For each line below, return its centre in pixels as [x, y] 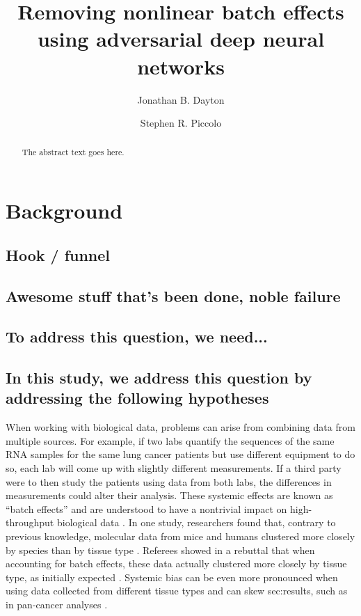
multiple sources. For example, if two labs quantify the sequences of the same [170, 440]
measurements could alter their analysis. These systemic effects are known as [169, 495]
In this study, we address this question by [159, 378]
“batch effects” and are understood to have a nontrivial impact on [146, 508]
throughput [30, 522]
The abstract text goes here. [73, 152]
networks [181, 66]
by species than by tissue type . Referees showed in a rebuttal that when [160, 550]
